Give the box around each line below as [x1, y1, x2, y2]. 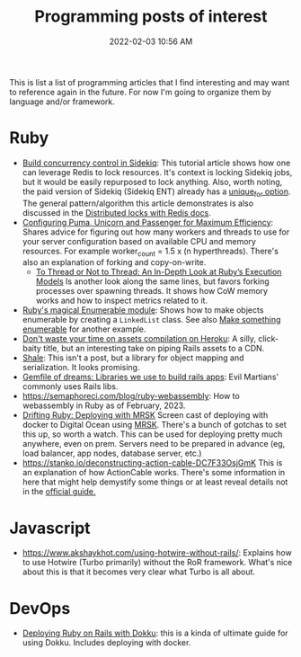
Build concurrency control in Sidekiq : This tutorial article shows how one [22, 157, 291, 168]
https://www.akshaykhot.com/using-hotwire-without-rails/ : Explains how [22, 547, 292, 558]
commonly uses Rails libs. [22, 381, 119, 392]
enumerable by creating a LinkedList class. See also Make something [22, 315, 281, 325]
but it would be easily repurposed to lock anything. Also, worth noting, [22, 176, 283, 187]
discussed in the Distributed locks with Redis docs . [22, 207, 211, 218]
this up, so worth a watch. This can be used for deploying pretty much [22, 429, 283, 439]
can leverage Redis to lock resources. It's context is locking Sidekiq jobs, [22, 166, 293, 177]
